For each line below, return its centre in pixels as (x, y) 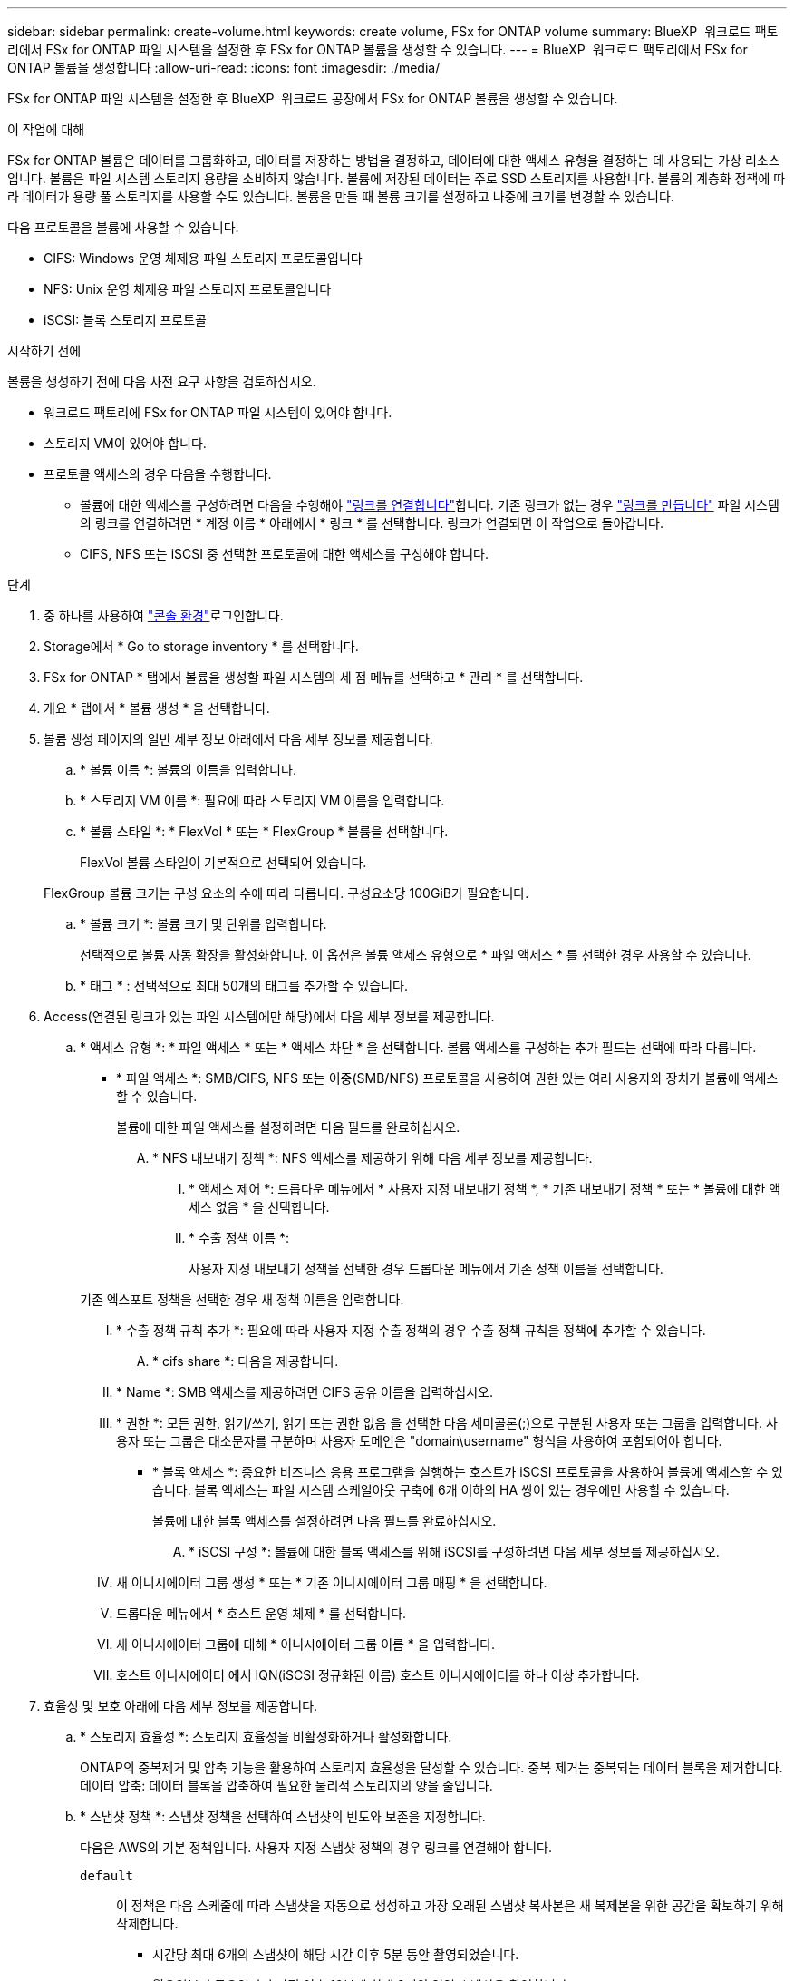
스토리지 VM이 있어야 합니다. (125, 443)
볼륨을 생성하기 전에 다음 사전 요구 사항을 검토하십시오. (162, 381)
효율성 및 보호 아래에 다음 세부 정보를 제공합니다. (181, 1706)
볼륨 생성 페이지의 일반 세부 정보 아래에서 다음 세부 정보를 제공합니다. (238, 739)
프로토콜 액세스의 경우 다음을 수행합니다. (158, 474)
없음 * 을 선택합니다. (272, 1207)
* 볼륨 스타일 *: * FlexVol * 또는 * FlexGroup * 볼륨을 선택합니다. (264, 831)
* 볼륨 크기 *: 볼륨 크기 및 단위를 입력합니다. (203, 924)
